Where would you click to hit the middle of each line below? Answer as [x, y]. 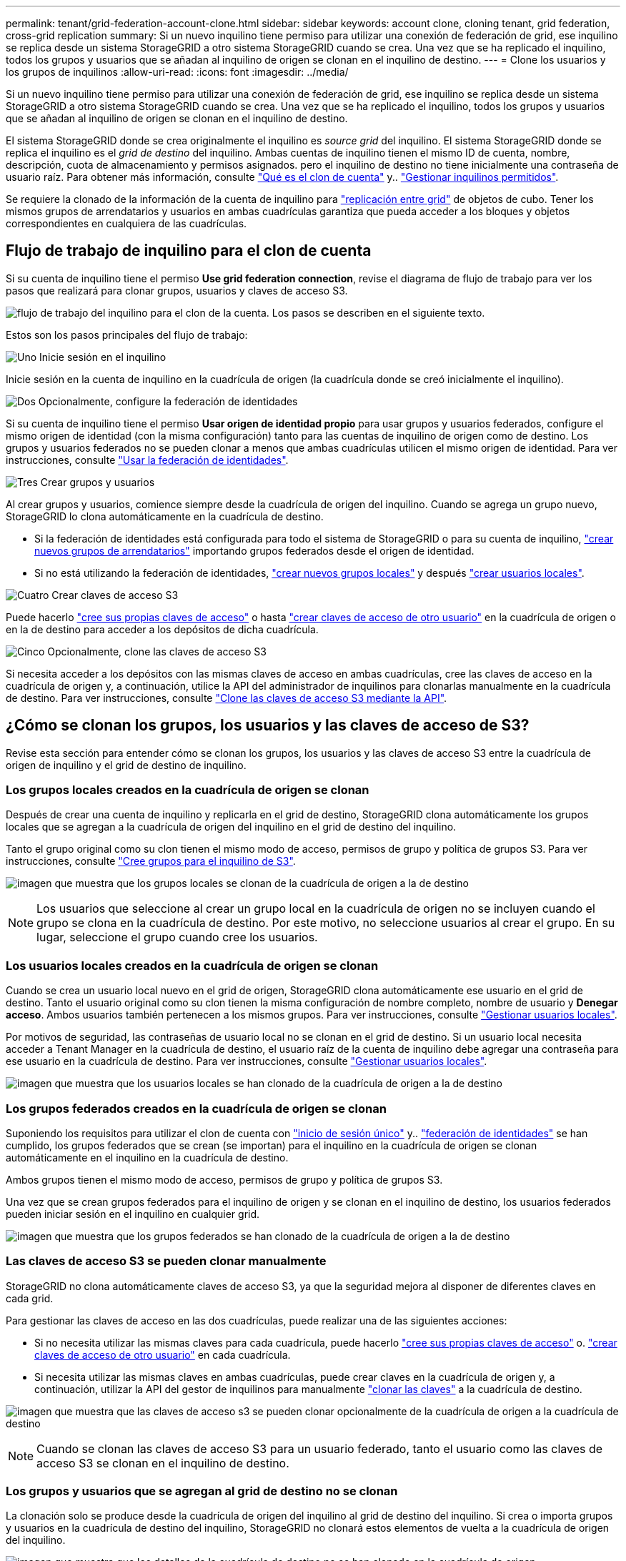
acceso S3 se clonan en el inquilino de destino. [163, 1463]
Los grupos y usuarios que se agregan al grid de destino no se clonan [202, 1491]
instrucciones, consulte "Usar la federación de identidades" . [147, 460]
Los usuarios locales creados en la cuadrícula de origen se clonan [192, 965]
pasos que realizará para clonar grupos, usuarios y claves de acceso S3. [177, 290]
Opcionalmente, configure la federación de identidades [168, 401]
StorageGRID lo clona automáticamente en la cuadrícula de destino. [165, 516]
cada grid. [30, 1298]
